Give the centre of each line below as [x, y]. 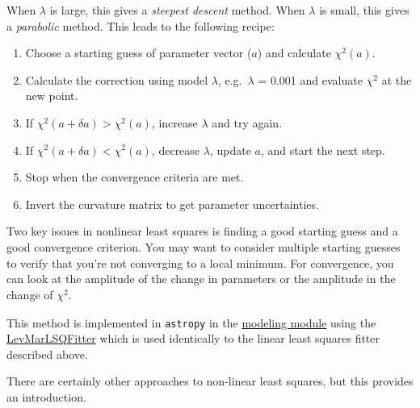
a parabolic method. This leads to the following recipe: [141, 25]
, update [230, 150]
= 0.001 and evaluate [310, 79]
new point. [52, 96]
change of [30, 294]
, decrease [176, 150]
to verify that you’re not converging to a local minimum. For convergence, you [200, 262]
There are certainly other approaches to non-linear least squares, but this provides [210, 381]
